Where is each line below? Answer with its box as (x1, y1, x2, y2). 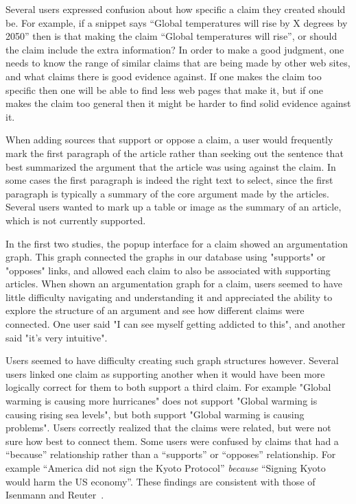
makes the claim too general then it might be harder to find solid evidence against (5, 96, 351, 110)
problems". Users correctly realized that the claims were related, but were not (5, 420, 331, 435)
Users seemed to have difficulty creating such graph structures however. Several (5, 353, 339, 368)
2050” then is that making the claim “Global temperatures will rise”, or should (5, 29, 337, 43)
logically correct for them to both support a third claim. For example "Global (5, 380, 331, 394)
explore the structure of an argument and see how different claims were (5, 303, 305, 317)
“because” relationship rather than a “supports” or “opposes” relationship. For (5, 447, 336, 461)
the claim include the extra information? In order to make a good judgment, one (5, 42, 344, 56)
